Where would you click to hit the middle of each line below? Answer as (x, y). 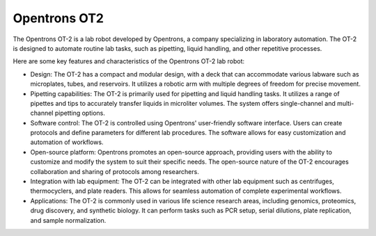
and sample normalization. (68, 220)
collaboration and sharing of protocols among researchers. (115, 171)
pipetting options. (80, 113)
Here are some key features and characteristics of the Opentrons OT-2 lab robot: (129, 61)
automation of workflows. (67, 142)
